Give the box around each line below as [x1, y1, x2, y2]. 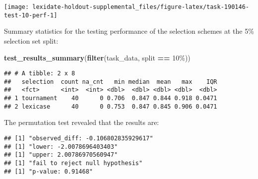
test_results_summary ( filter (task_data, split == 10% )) [4, 52, 191, 62]
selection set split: [4, 35, 59, 46]
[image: [4, 3, 29, 10]
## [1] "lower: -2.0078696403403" [4, 143, 118, 150]
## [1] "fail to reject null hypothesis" [4, 159, 143, 167]
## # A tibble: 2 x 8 [4, 70, 75, 77]
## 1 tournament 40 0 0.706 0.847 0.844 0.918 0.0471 [4, 95, 217, 102]
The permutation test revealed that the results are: [4, 117, 159, 127]
